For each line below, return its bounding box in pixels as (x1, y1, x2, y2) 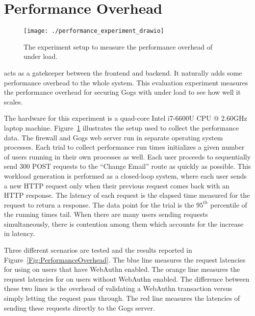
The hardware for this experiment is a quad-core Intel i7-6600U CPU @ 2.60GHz (4, 113, 247, 123)
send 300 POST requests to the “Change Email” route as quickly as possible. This (4, 161, 251, 171)
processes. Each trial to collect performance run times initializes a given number (4, 142, 245, 152)
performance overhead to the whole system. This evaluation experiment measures (4, 77, 248, 87)
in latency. (4, 228, 35, 238)
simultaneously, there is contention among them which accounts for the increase (4, 218, 244, 229)
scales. (4, 96, 23, 106)
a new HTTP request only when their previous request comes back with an (4, 180, 229, 190)
